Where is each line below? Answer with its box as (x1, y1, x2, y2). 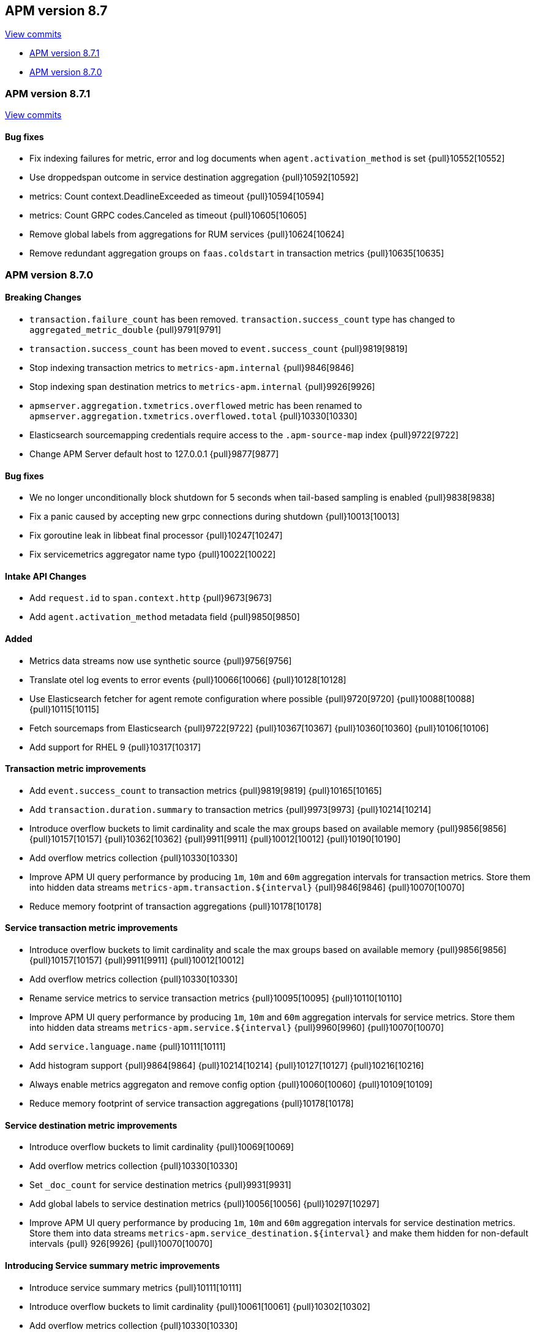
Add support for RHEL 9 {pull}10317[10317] (29, 741, 201, 752)
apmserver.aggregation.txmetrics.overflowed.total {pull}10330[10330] (29, 410, 357, 421)
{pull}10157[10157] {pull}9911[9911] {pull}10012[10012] (29, 955, 244, 966)
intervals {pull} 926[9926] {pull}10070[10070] (29, 1238, 213, 1249)
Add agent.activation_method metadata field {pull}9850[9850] (29, 611, 300, 623)
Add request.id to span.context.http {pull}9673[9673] (29, 593, 272, 604)
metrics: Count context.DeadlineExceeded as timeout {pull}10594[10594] (29, 191, 324, 202)
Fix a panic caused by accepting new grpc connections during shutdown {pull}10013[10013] (29, 511, 400, 522)
